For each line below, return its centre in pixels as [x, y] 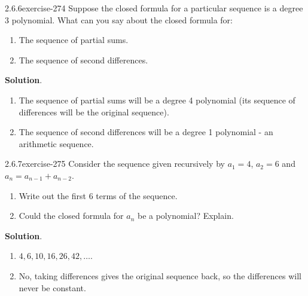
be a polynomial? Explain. [185, 216]
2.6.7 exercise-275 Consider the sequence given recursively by [115, 164]
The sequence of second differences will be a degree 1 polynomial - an [146, 132]
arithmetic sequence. [56, 143]
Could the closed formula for [71, 216]
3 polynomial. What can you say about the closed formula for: [119, 19]
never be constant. [52, 287]
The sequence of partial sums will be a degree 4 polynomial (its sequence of [157, 100]
